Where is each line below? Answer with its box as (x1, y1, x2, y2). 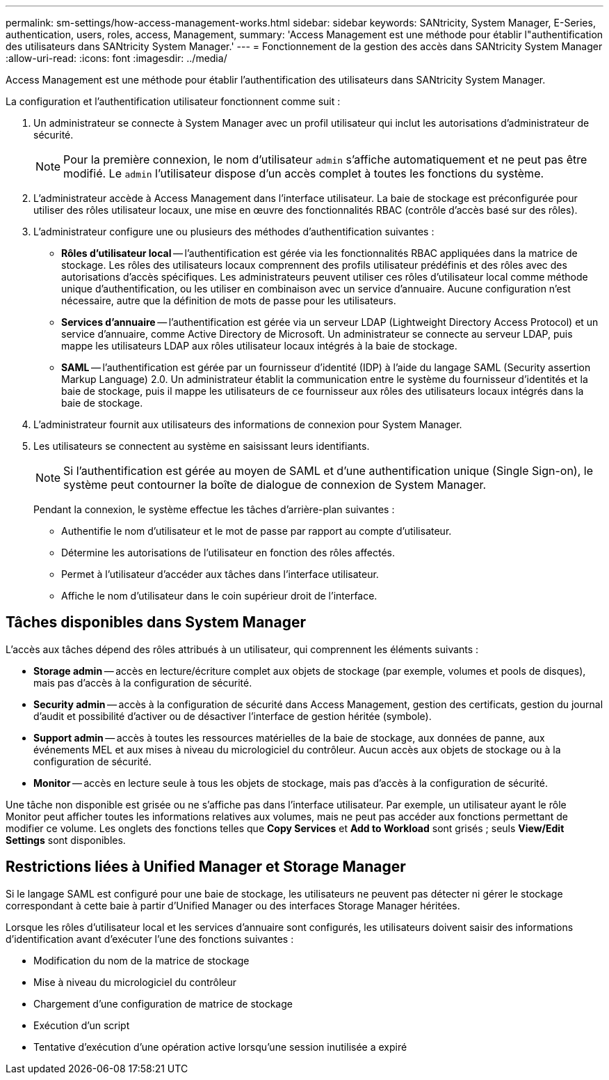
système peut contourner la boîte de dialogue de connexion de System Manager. (63, 478, 487, 492)
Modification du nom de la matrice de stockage (33, 954, 250, 966)
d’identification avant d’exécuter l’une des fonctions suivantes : (6, 932, 294, 945)
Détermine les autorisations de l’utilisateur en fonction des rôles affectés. (61, 547, 395, 558)
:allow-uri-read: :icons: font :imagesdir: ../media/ (6, 52, 227, 64)
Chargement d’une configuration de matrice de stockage (33, 997, 293, 1010)
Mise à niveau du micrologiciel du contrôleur (33, 976, 237, 988)
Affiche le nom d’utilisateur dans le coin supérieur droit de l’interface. (61, 590, 377, 602)
